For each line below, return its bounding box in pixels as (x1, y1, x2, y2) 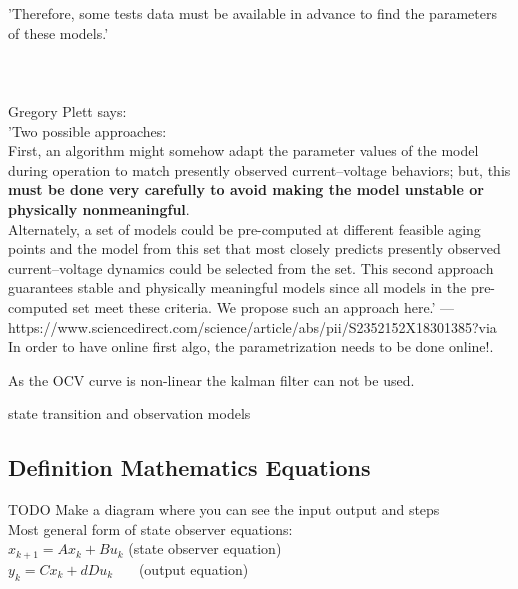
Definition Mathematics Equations (8, 452, 371, 483)
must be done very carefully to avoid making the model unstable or (8, 179, 484, 200)
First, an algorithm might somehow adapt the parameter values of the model (8, 140, 479, 161)
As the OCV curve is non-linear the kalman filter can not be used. (8, 369, 415, 390)
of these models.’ (8, 22, 109, 43)
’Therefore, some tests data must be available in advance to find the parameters (8, 3, 497, 23)
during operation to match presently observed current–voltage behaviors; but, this (8, 159, 511, 180)
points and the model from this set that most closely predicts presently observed (8, 238, 501, 259)
